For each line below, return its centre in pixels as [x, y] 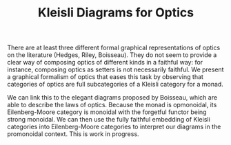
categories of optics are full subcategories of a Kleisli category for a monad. [115, 85]
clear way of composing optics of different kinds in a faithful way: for [105, 63]
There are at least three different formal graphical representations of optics [114, 48]
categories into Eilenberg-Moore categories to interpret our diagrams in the [114, 127]
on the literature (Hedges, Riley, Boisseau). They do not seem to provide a [112, 55]
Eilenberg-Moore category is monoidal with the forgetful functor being [107, 112]
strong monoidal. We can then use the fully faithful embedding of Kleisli [109, 120]
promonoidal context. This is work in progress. [73, 134]
